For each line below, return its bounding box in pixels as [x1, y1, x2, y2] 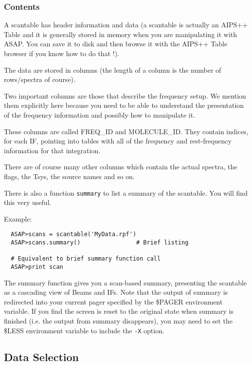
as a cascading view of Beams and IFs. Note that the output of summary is [4, 287, 228, 297]
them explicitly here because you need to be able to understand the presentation [4, 100, 244, 110]
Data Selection [4, 349, 79, 364]
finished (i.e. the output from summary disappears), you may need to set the [4, 316, 233, 326]
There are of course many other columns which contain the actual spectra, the [4, 162, 237, 172]
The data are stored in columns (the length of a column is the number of [4, 64, 221, 75]
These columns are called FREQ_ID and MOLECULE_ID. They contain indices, [4, 126, 249, 136]
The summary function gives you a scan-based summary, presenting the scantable [4, 277, 247, 287]
